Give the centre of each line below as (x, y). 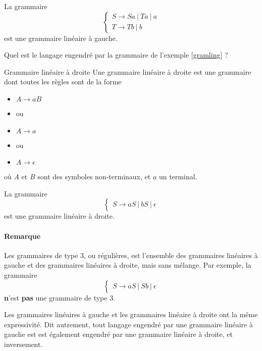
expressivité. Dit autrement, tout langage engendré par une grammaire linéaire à (128, 324)
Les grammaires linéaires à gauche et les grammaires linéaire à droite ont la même (131, 314)
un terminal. (178, 177)
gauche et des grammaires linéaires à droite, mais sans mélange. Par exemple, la (128, 265)
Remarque (22, 236)
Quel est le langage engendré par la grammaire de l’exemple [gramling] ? (116, 55)
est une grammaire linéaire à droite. (59, 216)
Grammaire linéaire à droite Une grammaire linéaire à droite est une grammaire (128, 71)
